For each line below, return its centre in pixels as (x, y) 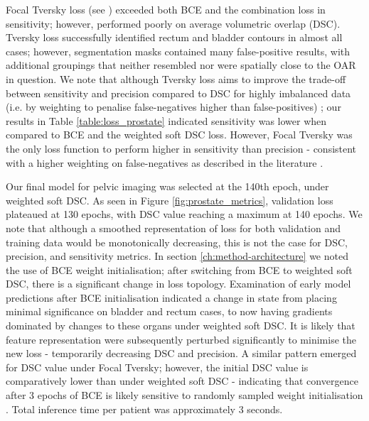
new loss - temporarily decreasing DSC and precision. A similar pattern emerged (181, 353)
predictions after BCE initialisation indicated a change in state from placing (171, 297)
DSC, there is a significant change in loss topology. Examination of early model (178, 284)
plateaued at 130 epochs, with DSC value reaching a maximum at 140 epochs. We (184, 214)
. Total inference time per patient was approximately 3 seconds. (144, 409)
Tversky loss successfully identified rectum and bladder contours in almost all (174, 37)
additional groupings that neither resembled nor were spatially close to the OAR (181, 65)
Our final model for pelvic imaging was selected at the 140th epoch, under (167, 186)
